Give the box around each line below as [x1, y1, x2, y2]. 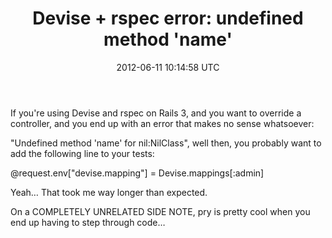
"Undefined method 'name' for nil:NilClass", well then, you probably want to [10, 137, 322, 149]
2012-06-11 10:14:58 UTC [116, 61, 220, 73]
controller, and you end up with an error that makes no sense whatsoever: [10, 117, 315, 129]
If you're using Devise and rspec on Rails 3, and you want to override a [10, 107, 302, 119]
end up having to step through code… [10, 216, 166, 228]
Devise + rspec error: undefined [32, 7, 304, 30]
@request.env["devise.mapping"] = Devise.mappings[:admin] [10, 167, 265, 179]
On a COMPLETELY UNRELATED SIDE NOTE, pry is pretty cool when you [10, 205, 311, 217]
